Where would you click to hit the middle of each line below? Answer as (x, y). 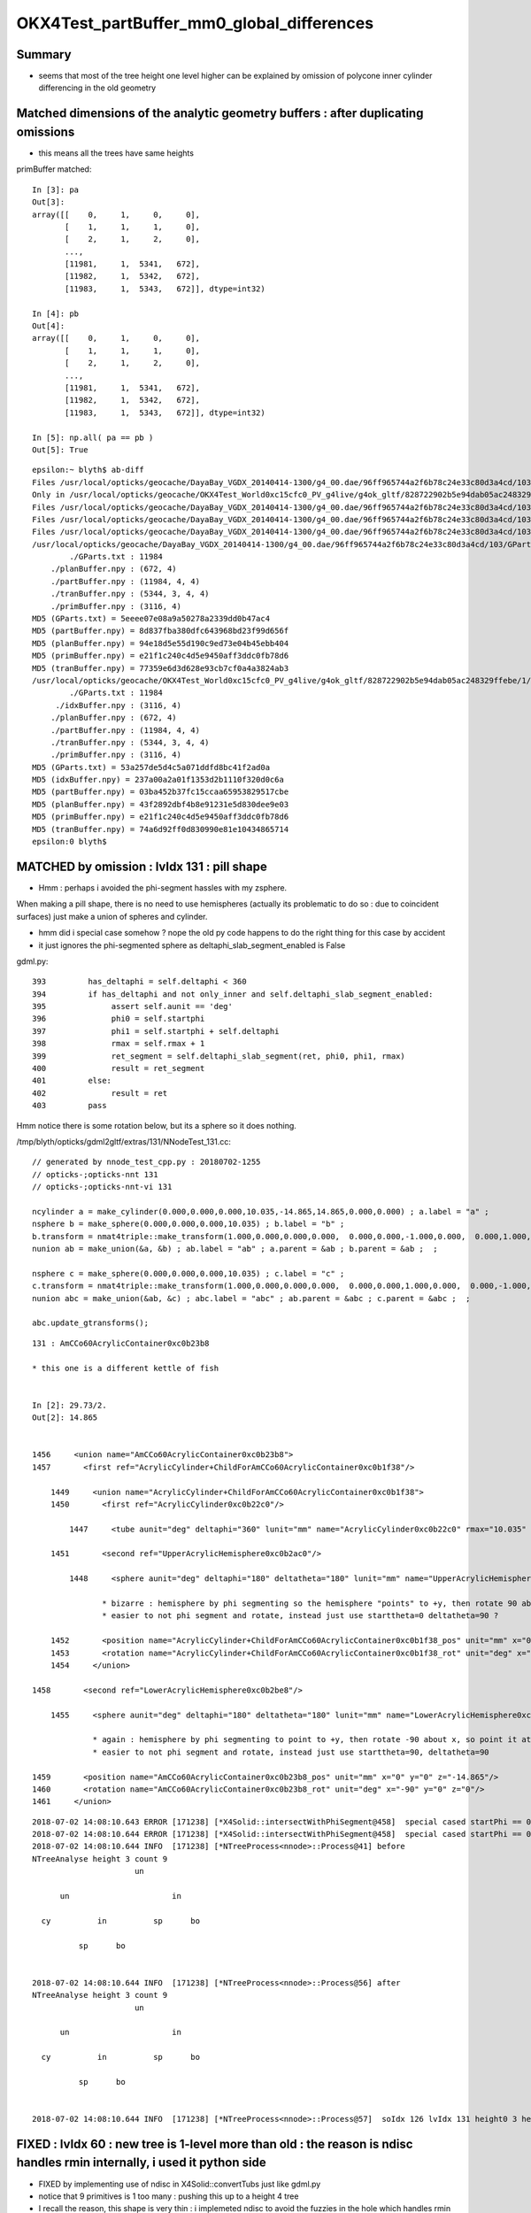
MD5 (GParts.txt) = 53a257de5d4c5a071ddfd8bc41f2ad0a (151, 767)
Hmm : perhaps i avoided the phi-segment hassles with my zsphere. (163, 887)
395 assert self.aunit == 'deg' (133, 1006)
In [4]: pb (56, 313)
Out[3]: (49, 202)
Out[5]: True (60, 450)
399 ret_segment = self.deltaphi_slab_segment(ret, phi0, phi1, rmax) (219, 1056)
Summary (44, 54)
